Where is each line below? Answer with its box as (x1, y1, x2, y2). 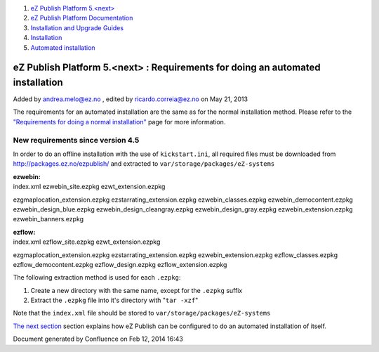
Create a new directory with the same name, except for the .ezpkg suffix (30, 286, 243, 294)
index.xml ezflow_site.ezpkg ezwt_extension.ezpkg (13, 237, 161, 246)
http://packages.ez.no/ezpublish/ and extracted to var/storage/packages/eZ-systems (13, 159, 275, 168)
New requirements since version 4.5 (13, 135, 140, 145)
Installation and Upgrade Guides (30, 23, 124, 32)
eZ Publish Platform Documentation (30, 14, 133, 22)
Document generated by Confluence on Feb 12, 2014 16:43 (13, 334, 184, 344)
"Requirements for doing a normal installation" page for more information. (13, 117, 226, 126)
